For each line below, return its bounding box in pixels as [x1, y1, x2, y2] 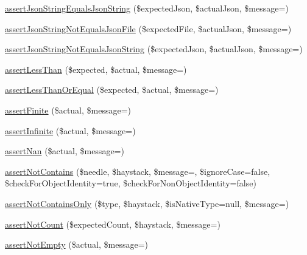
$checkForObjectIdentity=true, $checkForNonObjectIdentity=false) [5, 177, 256, 189]
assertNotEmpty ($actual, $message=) [5, 238, 149, 251]
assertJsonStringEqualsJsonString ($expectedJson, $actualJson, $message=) [5, 2, 289, 14]
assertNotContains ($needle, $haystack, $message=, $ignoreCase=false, [5, 165, 270, 177]
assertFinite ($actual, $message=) [5, 103, 132, 116]
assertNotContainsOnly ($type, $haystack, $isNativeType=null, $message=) [5, 197, 289, 209]
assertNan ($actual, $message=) [5, 144, 124, 157]
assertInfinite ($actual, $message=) [5, 124, 136, 137]
